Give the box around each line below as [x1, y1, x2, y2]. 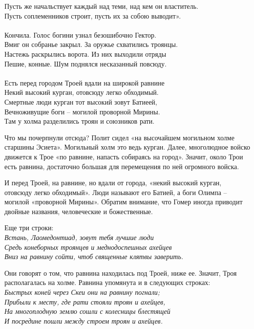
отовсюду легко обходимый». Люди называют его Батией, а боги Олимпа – [4, 187, 227, 197]
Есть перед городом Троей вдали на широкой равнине [4, 77, 165, 88]
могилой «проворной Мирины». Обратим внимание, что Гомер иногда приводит [4, 197, 243, 207]
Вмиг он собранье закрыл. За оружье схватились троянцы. [4, 39, 178, 49]
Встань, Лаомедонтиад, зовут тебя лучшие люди [4, 232, 154, 242]
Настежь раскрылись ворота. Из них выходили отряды [4, 48, 167, 59]
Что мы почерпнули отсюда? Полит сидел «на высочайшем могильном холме [4, 132, 234, 142]
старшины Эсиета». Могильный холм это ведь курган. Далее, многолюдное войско [4, 142, 250, 152]
